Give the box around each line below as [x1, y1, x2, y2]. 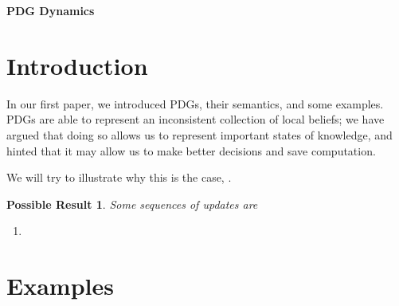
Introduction [6, 49, 148, 81]
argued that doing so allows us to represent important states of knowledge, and [6, 126, 393, 143]
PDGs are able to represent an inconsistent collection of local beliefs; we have [6, 111, 385, 127]
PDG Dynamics [6, 2, 95, 18]
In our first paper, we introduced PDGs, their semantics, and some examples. [6, 95, 384, 112]
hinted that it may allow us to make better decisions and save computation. [6, 142, 376, 159]
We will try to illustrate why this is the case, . [6, 169, 232, 186]
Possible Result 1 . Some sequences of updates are [6, 195, 258, 212]
